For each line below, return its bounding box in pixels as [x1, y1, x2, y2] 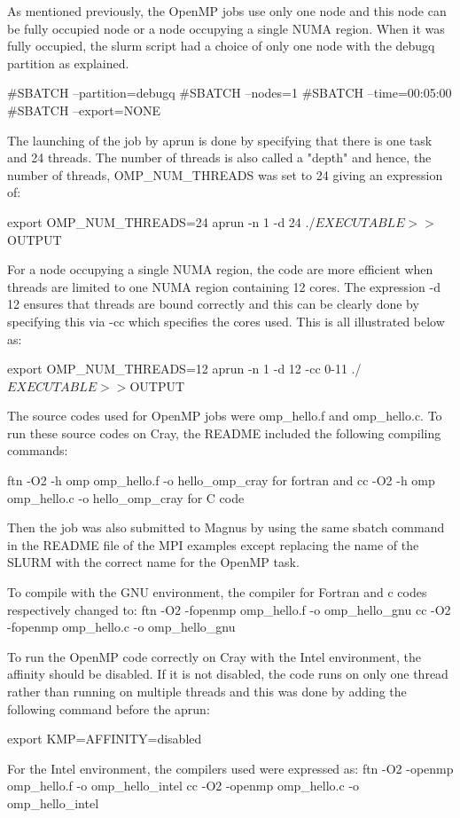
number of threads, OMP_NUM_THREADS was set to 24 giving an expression [7, 165, 443, 184]
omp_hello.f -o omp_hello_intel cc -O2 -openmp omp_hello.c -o [7, 776, 360, 795]
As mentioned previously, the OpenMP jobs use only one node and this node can [7, 2, 447, 20]
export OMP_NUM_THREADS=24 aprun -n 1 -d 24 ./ [7, 212, 316, 231]
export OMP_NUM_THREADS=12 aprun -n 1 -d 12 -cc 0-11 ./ [7, 359, 362, 378]
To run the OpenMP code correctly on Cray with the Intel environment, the [7, 647, 422, 665]
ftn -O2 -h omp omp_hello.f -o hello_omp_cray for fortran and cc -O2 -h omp [7, 471, 435, 490]
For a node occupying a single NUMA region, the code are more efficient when [7, 260, 433, 279]
